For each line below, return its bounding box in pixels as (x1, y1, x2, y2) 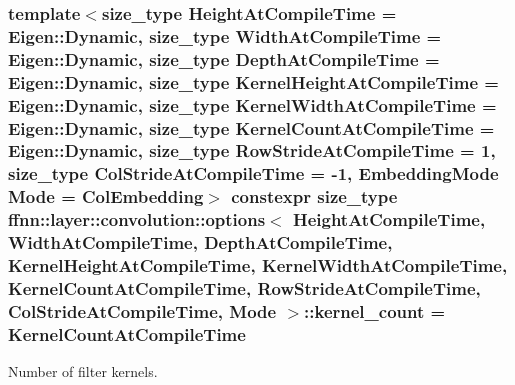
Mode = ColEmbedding (8, 184, 204, 209)
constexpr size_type (231, 184, 398, 209)
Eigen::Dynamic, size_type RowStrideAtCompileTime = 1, (8, 138, 496, 163)
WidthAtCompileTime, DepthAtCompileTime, (8, 230, 393, 255)
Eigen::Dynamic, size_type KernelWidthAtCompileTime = (8, 92, 497, 117)
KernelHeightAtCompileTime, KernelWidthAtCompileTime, (8, 253, 508, 278)
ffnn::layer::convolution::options (8, 207, 266, 232)
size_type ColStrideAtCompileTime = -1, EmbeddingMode (8, 161, 499, 186)
